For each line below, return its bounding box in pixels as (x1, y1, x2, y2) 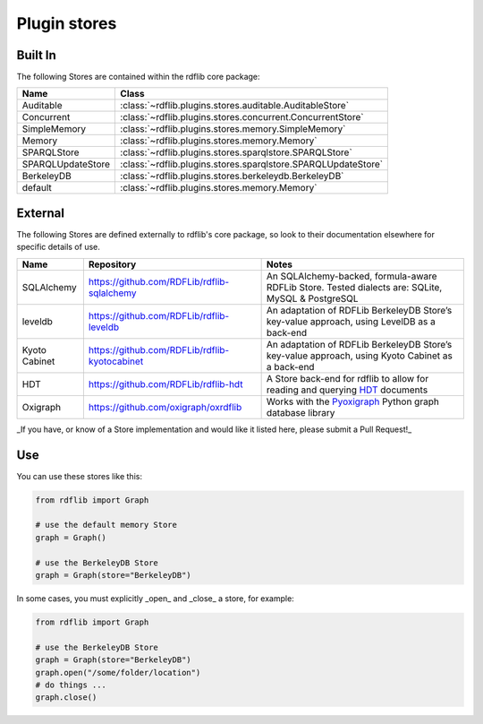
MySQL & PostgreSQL (266, 292, 359, 305)
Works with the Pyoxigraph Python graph (266, 395, 440, 408)
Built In (16, 47, 57, 63)
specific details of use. (16, 242, 100, 253)
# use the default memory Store (35, 520, 178, 530)
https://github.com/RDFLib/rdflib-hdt (88, 377, 243, 390)
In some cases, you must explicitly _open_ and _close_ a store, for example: (16, 592, 294, 604)
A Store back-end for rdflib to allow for (266, 372, 429, 384)
